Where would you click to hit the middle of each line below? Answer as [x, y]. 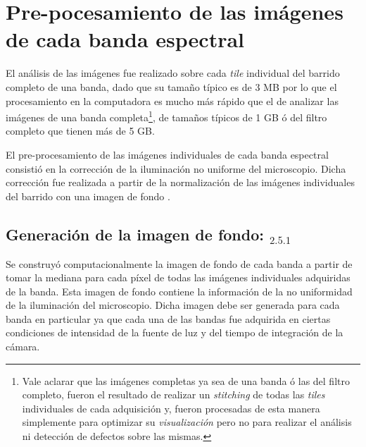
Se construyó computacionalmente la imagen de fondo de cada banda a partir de [179, 263]
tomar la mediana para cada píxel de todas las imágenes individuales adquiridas [178, 277]
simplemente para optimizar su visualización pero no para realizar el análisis [187, 422]
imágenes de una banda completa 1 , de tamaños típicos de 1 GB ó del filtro [166, 116]
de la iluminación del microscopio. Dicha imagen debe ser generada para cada [173, 305]
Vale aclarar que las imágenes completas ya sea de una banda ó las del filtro [186, 380]
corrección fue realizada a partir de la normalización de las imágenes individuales [180, 182]
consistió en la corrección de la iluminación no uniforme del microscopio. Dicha [176, 168]
